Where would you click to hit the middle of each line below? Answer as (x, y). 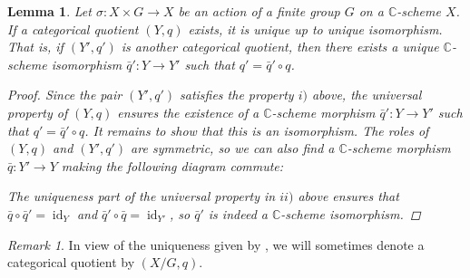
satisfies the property (237, 95)
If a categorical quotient (73, 29)
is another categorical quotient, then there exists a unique (280, 47)
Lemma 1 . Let (49, 11)
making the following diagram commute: (172, 165)
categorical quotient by (71, 262)
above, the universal (367, 95)
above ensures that (348, 196)
